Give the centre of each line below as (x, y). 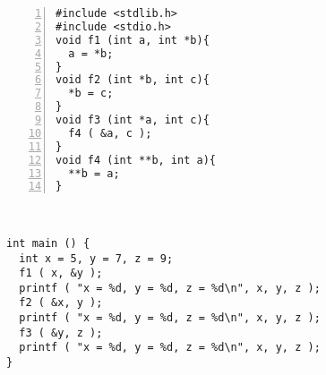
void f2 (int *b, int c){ (133, 80)
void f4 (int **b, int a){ (136, 160)
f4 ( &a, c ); (110, 133)
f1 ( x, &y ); (61, 273)
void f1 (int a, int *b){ (133, 40)
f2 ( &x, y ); (61, 303)
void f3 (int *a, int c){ (133, 120)
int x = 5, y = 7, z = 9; (96, 258)
